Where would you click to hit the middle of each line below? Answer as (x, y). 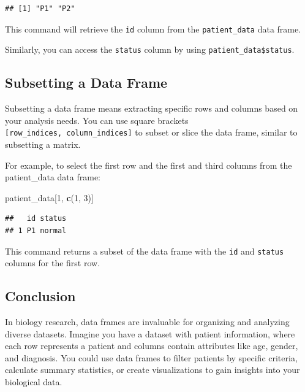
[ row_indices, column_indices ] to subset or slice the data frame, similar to (151, 132)
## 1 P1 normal (36, 230)
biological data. (34, 381)
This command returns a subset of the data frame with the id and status (145, 251)
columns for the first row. (53, 263)
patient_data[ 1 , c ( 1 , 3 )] (49, 197)
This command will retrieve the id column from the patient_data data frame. (153, 29)
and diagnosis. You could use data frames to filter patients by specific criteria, (151, 357)
